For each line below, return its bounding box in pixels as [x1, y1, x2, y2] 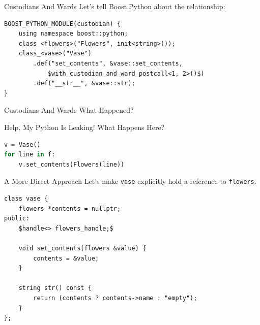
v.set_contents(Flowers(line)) [18, 160, 125, 168]
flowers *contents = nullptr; [18, 205, 121, 212]
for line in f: [4, 151, 55, 158]
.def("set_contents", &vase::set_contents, [33, 59, 183, 67]
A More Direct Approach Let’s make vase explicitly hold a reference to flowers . [4, 176, 256, 186]
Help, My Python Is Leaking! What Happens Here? [4, 121, 165, 132]
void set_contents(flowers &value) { [18, 244, 147, 252]
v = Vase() [4, 141, 41, 148]
